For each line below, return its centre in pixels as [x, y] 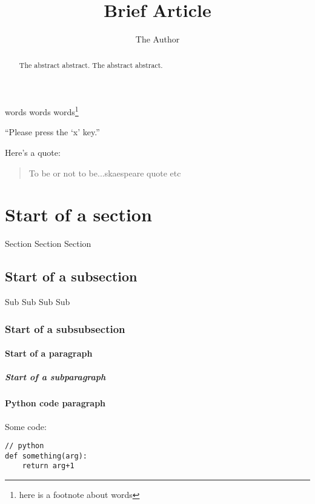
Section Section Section [48, 244]
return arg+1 [48, 466]
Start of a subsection [71, 276]
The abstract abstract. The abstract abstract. [91, 65]
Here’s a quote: [33, 153]
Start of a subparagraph [55, 377]
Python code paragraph [55, 403]
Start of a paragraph [49, 353]
